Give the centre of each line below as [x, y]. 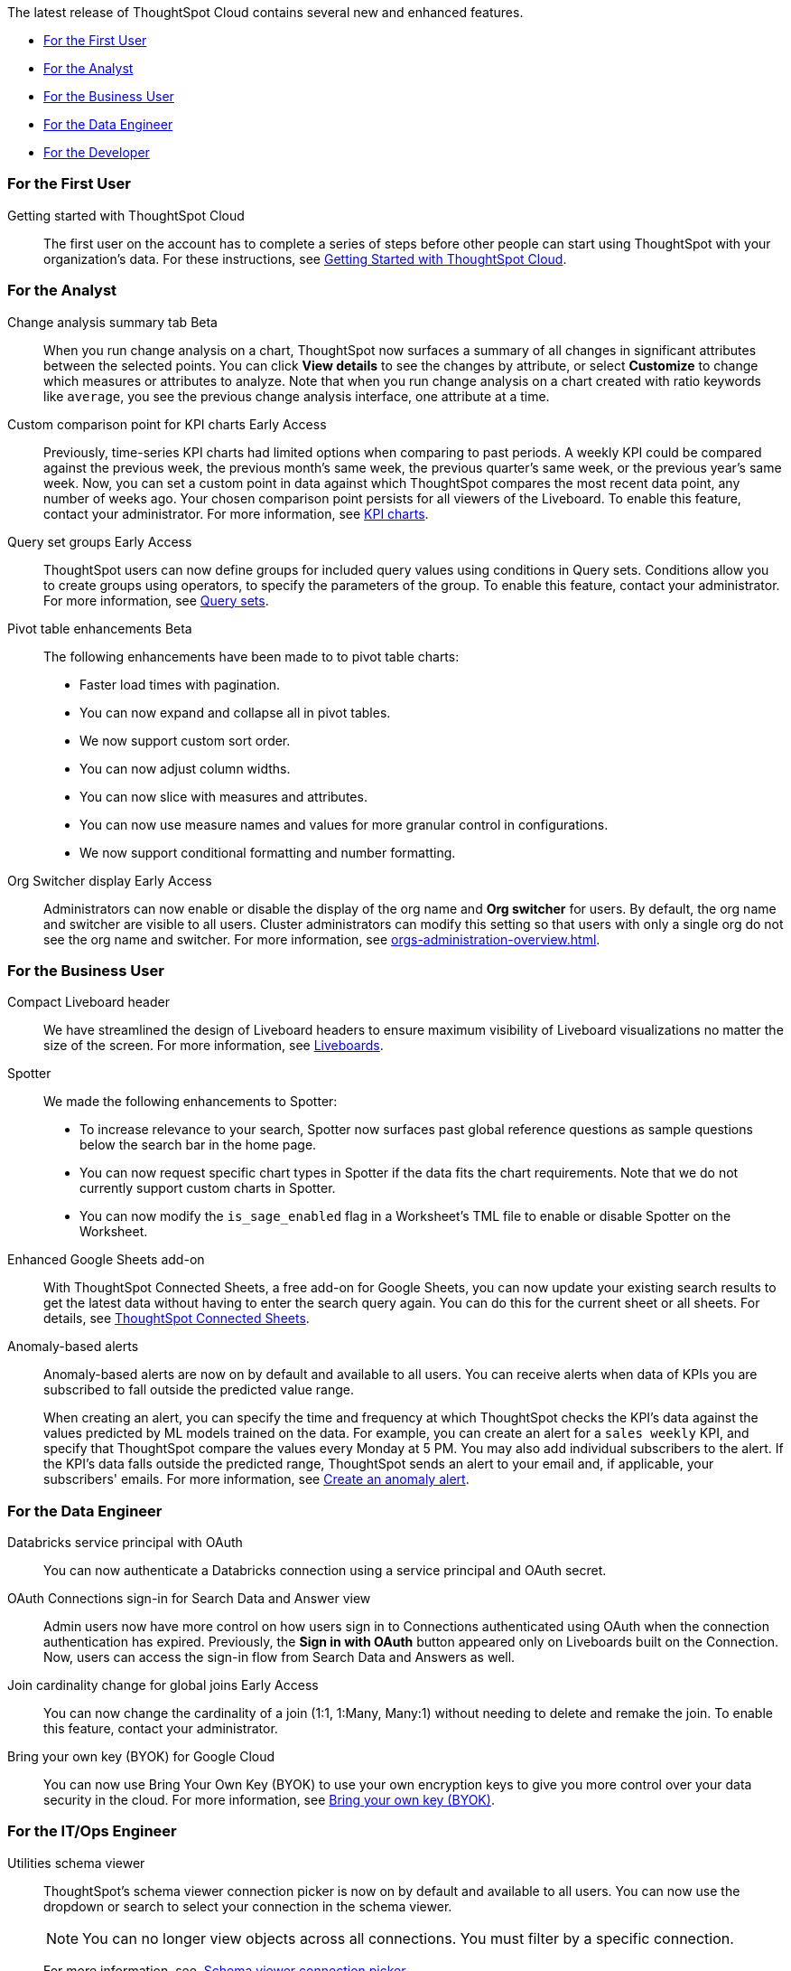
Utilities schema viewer [76, 1863]
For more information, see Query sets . [156, 600]
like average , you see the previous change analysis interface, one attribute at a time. [297, 396]
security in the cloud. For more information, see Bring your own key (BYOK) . [269, 1800]
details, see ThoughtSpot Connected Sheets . [177, 1319]
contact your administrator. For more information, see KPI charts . [236, 513]
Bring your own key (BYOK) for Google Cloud [141, 1756]
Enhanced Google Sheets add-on [106, 1260]
